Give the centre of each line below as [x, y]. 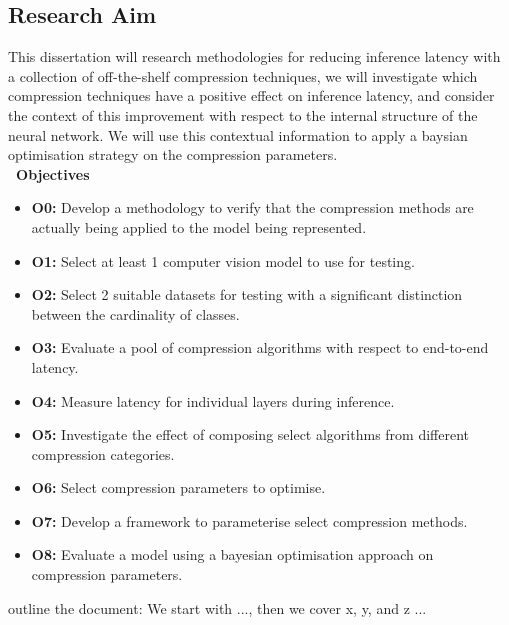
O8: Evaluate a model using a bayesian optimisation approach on [232, 554]
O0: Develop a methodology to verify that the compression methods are [252, 207]
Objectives [53, 173]
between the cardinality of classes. [135, 313]
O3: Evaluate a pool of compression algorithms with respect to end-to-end [260, 347]
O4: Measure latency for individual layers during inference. [213, 400]
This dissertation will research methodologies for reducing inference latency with [254, 56]
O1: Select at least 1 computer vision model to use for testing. [223, 260]
